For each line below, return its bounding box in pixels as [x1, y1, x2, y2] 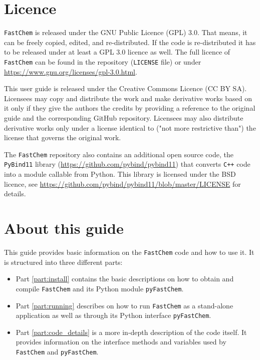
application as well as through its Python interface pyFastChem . [16, 310, 211, 320]
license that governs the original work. [4, 132, 121, 143]
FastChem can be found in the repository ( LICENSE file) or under [4, 56, 201, 67]
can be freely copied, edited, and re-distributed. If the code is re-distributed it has [4, 37, 256, 47]
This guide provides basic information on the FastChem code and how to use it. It [4, 247, 254, 257]
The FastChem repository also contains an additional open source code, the [4, 149, 233, 159]
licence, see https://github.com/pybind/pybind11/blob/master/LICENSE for [4, 178, 241, 189]
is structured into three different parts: [4, 256, 123, 267]
